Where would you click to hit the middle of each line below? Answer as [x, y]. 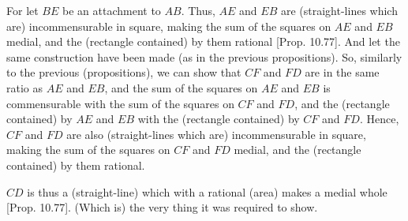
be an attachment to [112, 10]
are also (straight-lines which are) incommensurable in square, [216, 134]
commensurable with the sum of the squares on [120, 103]
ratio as [25, 87]
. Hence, [379, 119]
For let [22, 10]
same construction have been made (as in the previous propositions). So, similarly [204, 56]
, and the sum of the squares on [181, 87]
